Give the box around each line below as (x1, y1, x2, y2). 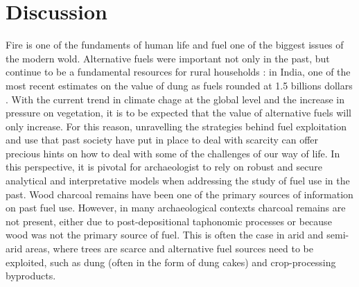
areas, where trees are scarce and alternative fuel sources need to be (25, 241, 313, 256)
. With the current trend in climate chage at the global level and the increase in (6, 92, 345, 106)
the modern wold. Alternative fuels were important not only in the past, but (6, 51, 330, 65)
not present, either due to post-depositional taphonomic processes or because (6, 214, 332, 228)
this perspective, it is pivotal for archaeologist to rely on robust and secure (6, 159, 322, 174)
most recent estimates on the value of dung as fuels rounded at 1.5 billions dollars (6, 78, 353, 92)
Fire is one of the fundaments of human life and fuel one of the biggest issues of (6, 37, 344, 52)
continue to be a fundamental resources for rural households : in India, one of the (6, 64, 351, 79)
